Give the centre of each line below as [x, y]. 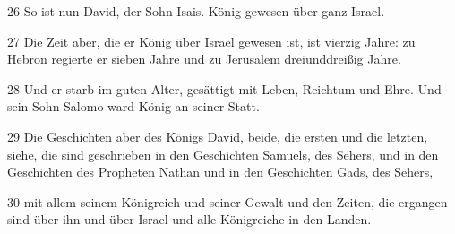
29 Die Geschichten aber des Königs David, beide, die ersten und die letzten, [218, 136]
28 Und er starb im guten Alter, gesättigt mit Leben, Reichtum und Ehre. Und [224, 88]
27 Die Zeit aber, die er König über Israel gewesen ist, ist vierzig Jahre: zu [211, 41]
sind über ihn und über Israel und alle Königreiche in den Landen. [189, 219]
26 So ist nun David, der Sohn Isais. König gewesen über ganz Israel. [196, 11]
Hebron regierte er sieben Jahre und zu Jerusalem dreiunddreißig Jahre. [204, 59]
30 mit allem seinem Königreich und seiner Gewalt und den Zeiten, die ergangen [227, 201]
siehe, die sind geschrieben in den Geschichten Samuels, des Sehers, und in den [223, 154]
